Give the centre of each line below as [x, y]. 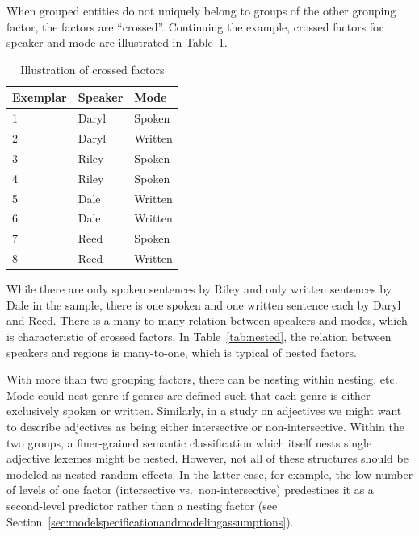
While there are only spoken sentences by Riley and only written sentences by [199, 289]
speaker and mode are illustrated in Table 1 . [117, 42]
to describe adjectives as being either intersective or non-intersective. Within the [205, 426]
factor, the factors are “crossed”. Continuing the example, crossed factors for [195, 26]
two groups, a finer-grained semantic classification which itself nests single [189, 442]
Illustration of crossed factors [92, 69]
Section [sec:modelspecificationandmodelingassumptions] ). [150, 521]
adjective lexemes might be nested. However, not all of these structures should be [207, 458]
